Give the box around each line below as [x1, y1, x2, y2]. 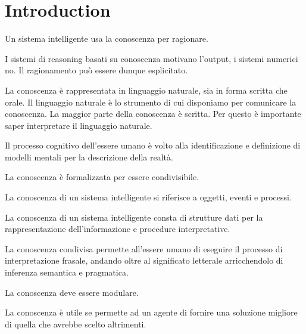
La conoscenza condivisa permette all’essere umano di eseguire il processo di [5, 242, 283, 255]
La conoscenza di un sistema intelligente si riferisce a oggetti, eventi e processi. [5, 191, 292, 203]
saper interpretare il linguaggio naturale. [5, 119, 152, 131]
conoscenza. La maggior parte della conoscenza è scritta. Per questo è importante [5, 107, 301, 120]
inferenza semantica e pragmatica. [5, 266, 129, 279]
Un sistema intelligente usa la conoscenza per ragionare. [5, 32, 208, 45]
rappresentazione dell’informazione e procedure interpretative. [5, 222, 230, 235]
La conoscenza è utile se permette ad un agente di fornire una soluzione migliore [5, 306, 298, 318]
